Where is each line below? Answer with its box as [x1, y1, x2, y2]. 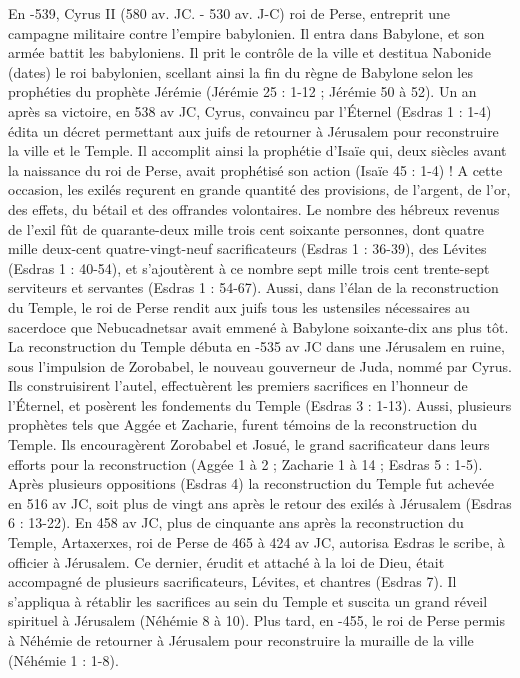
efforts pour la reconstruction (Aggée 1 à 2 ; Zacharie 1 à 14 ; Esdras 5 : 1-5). [8, 453, 483, 474]
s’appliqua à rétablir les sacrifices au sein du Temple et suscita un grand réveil [8, 590, 488, 611]
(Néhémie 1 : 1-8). [8, 649, 119, 670]
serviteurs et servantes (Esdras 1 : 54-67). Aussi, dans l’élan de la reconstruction [8, 277, 499, 298]
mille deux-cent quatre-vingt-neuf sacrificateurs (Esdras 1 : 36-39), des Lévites [8, 238, 487, 259]
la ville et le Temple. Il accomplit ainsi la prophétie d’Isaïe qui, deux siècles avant [8, 140, 507, 161]
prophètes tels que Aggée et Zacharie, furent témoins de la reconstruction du [8, 414, 478, 435]
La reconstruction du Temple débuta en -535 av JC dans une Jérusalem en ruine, [8, 336, 505, 357]
